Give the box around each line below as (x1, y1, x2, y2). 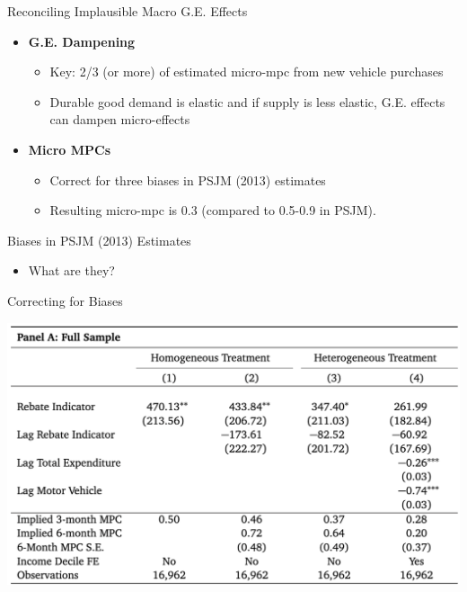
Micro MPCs (28, 139, 111, 158)
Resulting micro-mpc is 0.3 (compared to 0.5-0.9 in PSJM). (49, 201, 376, 220)
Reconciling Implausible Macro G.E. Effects (7, 2, 248, 20)
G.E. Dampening (28, 31, 136, 50)
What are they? (28, 261, 115, 280)
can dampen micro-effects (49, 110, 190, 129)
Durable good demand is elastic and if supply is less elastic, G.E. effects (49, 92, 445, 111)
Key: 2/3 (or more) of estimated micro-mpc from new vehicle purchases (49, 62, 444, 81)
